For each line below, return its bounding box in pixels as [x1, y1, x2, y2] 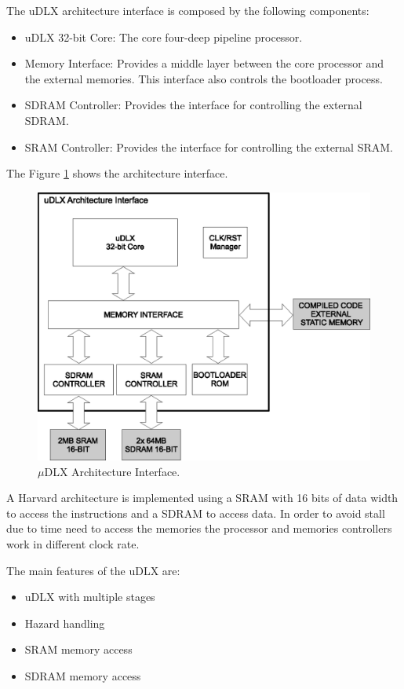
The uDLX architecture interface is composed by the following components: [6, 2, 369, 18]
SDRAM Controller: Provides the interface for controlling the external [24, 97, 362, 113]
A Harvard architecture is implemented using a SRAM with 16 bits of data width [6, 489, 399, 506]
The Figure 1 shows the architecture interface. [6, 165, 228, 181]
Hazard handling [24, 614, 105, 631]
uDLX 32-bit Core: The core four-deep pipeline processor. [24, 28, 303, 45]
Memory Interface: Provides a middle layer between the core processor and [24, 55, 384, 71]
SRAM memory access [24, 641, 133, 658]
